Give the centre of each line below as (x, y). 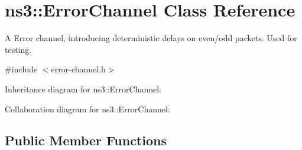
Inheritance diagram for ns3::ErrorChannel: (83, 89)
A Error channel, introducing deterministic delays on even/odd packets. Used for (151, 38)
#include (21, 69)
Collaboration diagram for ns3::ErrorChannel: (87, 109)
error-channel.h (78, 69)
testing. (18, 49)
